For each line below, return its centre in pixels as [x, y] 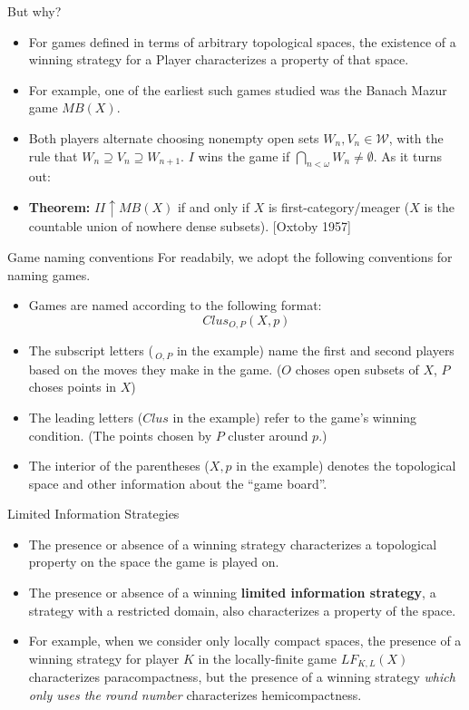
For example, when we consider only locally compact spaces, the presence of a [245, 641]
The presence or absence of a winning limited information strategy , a [232, 593]
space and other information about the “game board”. [178, 483]
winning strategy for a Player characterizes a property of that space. [219, 59]
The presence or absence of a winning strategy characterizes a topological [233, 544]
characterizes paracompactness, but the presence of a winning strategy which [242, 677]
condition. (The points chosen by [120, 435]
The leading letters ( [86, 417]
